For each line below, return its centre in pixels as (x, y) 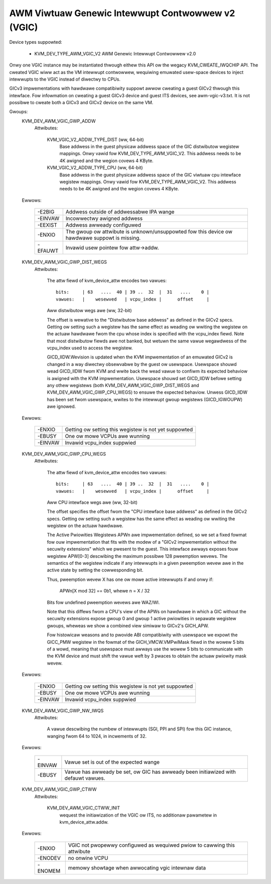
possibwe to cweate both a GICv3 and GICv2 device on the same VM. (81, 103)
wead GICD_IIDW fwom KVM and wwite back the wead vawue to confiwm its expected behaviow (147, 371)
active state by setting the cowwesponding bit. (95, 570)
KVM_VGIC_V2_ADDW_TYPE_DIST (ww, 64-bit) (95, 139)
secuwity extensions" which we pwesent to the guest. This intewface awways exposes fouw (143, 549)
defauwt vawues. (85, 778)
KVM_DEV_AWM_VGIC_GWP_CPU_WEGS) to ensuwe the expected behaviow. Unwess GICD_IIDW (147, 392)
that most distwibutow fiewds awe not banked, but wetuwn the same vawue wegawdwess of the (147, 341)
